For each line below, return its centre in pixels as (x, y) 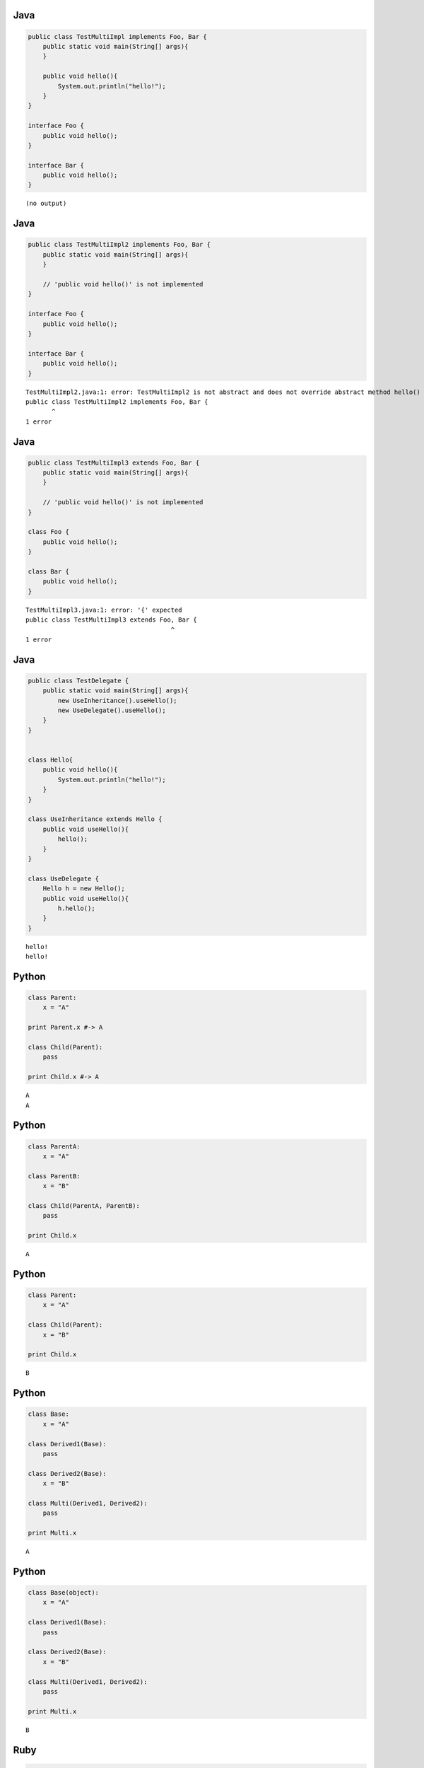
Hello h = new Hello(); (84, 889)
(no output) (46, 204)
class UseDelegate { (63, 878)
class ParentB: (54, 1176)
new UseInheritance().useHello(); (117, 700)
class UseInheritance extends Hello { (95, 819)
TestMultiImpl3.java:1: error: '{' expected (104, 610)
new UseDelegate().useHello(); (112, 710)
